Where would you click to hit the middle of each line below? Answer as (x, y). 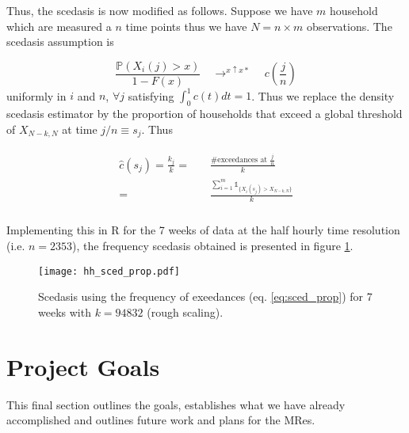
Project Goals (83, 366)
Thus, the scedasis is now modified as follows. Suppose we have (160, 10)
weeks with (65, 311)
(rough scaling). (185, 311)
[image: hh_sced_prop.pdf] (109, 271)
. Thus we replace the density (323, 95)
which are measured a (59, 26)
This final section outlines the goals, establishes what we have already (176, 404)
